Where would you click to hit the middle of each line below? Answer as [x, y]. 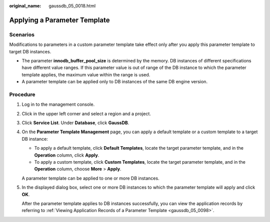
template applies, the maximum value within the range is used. [86, 74]
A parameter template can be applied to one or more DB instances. [90, 178]
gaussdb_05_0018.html [72, 6]
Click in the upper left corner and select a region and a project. [86, 113]
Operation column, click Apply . [67, 155]
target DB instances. [30, 51]
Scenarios [22, 34]
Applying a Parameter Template [59, 20]
